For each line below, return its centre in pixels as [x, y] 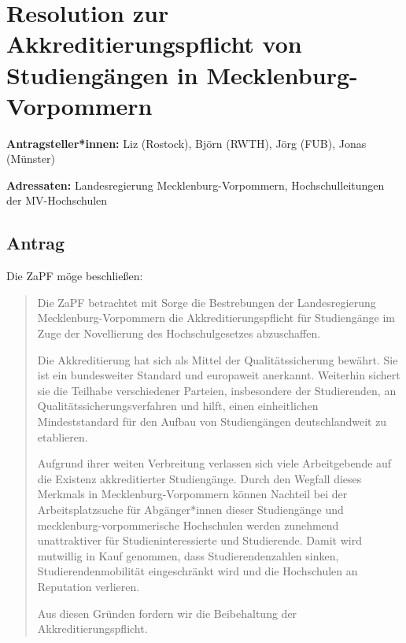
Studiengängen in [102, 74]
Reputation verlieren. [89, 586]
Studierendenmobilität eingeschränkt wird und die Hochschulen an [197, 571]
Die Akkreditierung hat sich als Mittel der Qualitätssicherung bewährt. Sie [218, 359]
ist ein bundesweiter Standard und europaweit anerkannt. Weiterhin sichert [219, 375]
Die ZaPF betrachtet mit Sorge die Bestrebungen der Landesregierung [207, 302]
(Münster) [31, 159]
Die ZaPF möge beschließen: [75, 276]
